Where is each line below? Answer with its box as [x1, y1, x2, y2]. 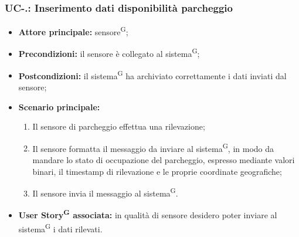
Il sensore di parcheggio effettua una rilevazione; [32, 120, 205, 133]
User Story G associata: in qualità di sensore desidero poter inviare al [18, 207, 277, 221]
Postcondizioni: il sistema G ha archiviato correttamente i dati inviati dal [18, 67, 287, 82]
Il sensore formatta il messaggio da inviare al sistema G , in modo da [32, 140, 274, 154]
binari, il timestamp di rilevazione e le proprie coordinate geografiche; [32, 165, 282, 177]
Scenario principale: [18, 100, 100, 113]
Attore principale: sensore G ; [18, 24, 128, 38]
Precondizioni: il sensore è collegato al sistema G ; [18, 46, 200, 60]
